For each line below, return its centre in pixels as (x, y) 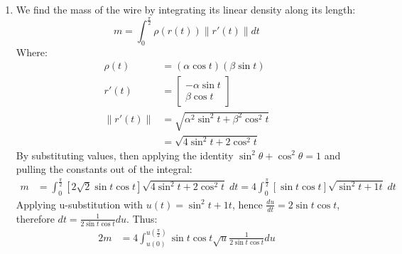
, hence (247, 204)
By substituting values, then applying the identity (125, 155)
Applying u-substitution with (80, 204)
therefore (35, 218)
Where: (32, 52)
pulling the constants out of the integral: (104, 169)
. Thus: (142, 218)
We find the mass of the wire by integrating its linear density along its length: (186, 9)
